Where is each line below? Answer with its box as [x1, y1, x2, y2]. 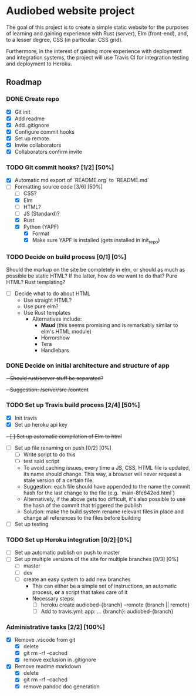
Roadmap [6, 77, 42, 87]
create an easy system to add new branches [23, 576, 131, 583]
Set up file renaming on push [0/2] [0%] [14, 444, 111, 451]
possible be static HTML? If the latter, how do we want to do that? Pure [6, 272, 178, 279]
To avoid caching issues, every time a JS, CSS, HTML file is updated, [23, 464, 191, 471]
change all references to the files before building [23, 514, 141, 521]
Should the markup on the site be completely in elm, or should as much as [6, 266, 185, 273]
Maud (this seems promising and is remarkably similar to [40, 322, 178, 329]
